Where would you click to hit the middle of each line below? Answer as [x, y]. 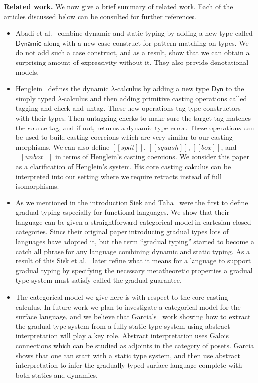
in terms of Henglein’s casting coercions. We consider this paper [152, 157]
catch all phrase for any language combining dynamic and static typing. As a [133, 251]
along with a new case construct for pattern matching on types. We [146, 42]
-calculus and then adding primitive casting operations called [154, 98]
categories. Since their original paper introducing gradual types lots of [122, 231]
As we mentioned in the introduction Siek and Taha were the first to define [132, 202]
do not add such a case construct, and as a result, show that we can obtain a [132, 52]
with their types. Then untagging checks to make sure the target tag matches [133, 117]
